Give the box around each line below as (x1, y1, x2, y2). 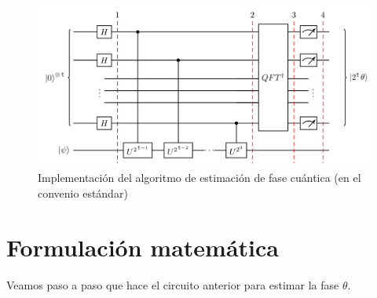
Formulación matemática (6, 231, 279, 263)
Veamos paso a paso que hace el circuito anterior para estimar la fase (6, 276, 339, 293)
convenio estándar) (38, 184, 128, 201)
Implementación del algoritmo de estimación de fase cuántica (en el (38, 169, 361, 186)
